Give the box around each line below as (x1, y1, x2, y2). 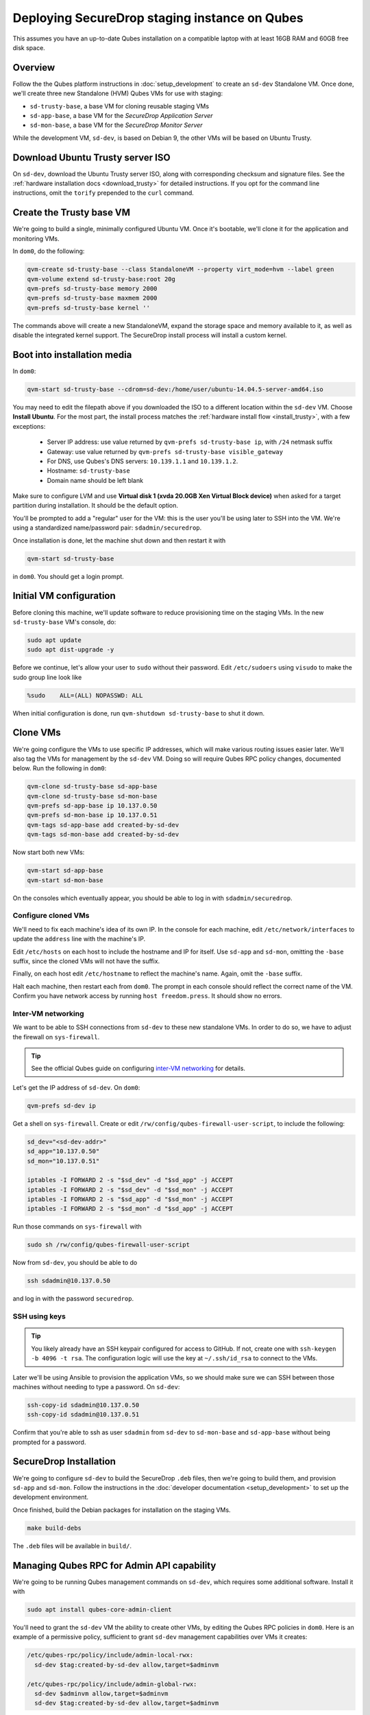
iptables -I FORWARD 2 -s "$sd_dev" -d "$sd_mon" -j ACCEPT (27, 1185, 234, 1194)
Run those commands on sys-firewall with (12, 1222, 142, 1231)
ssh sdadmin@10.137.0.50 (27, 1277, 111, 1285)
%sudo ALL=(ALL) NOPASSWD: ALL (27, 691, 143, 699)
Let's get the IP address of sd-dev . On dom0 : (12, 1083, 140, 1091)
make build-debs (27, 1524, 82, 1532)
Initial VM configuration (12, 590, 116, 602)
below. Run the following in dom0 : (12, 764, 107, 772)
